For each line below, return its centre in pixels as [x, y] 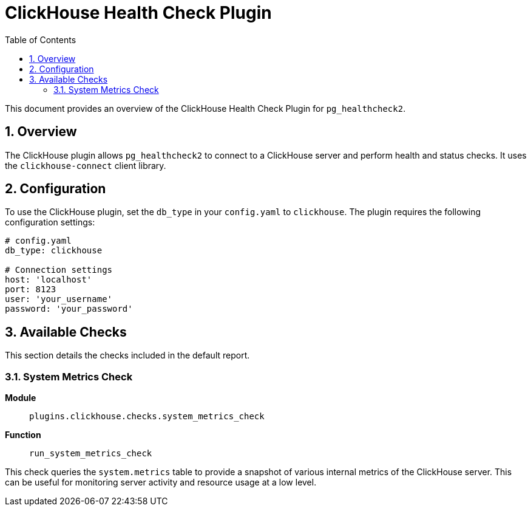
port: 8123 [31, 290]
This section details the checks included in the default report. [127, 355]
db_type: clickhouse [54, 251]
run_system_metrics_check [91, 454]
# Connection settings [59, 270]
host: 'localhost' [49, 280]
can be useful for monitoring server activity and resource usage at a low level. [161, 482]
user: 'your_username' [59, 299]
